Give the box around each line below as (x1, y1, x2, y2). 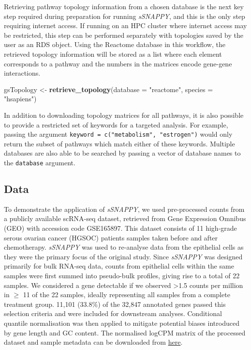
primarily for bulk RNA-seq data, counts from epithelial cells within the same (4, 261, 234, 271)
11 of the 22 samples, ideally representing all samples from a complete (23, 289, 230, 300)
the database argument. (4, 157, 75, 167)
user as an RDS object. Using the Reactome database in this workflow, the (4, 39, 225, 49)
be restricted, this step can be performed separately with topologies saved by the (4, 30, 243, 40)
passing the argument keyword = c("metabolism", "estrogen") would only (4, 129, 233, 139)
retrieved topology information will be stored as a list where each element (4, 48, 222, 59)
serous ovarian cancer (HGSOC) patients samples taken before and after (4, 232, 218, 242)
